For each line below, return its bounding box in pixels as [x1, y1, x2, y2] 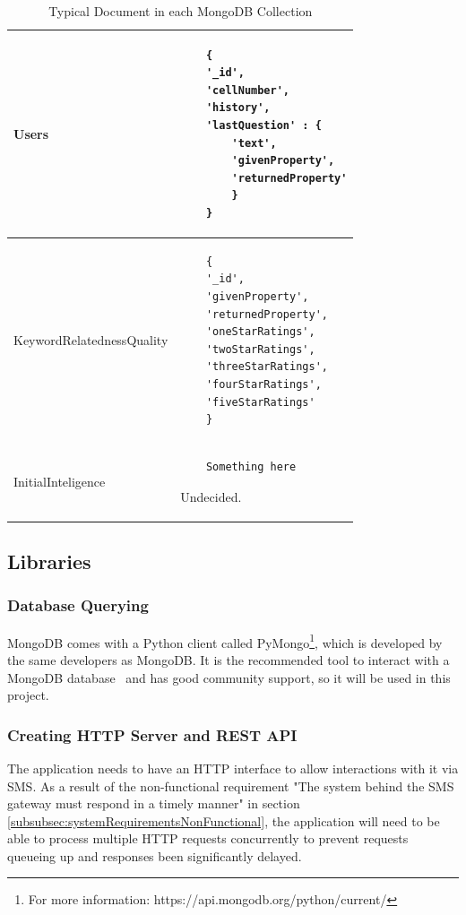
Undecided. [180, 487, 242, 505]
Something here [205, 460, 297, 473]
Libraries [7, 548, 91, 575]
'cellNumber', [205, 83, 290, 97]
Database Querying [7, 594, 149, 617]
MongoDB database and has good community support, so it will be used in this [7, 668, 451, 686]
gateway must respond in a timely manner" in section [7, 794, 300, 813]
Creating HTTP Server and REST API [7, 723, 298, 746]
